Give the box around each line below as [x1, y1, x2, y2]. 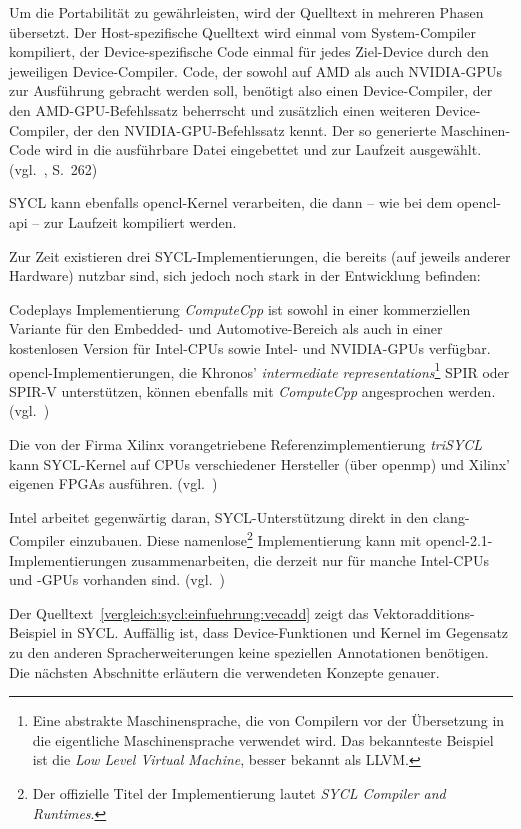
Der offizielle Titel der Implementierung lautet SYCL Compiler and [32, 782, 446, 803]
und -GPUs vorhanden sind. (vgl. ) [9, 569, 225, 590]
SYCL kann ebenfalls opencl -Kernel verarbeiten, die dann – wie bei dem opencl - [9, 192, 502, 213]
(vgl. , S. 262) [9, 158, 98, 179]
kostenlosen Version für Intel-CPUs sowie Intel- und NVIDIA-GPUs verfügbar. [9, 337, 491, 358]
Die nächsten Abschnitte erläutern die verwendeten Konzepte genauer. [9, 661, 440, 682]
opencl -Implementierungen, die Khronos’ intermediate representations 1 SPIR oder [9, 358, 510, 382]
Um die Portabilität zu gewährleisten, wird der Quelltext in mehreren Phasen [9, 2, 484, 22]
